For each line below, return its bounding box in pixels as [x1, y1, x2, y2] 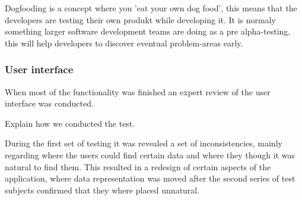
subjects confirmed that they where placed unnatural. [5, 183, 200, 196]
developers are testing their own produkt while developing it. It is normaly [5, 13, 276, 26]
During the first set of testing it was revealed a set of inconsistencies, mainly [5, 137, 282, 149]
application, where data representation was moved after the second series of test [5, 172, 295, 185]
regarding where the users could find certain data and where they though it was [5, 148, 295, 161]
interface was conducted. [5, 97, 94, 110]
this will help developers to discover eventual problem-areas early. [5, 36, 243, 49]
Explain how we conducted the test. [5, 117, 135, 129]
